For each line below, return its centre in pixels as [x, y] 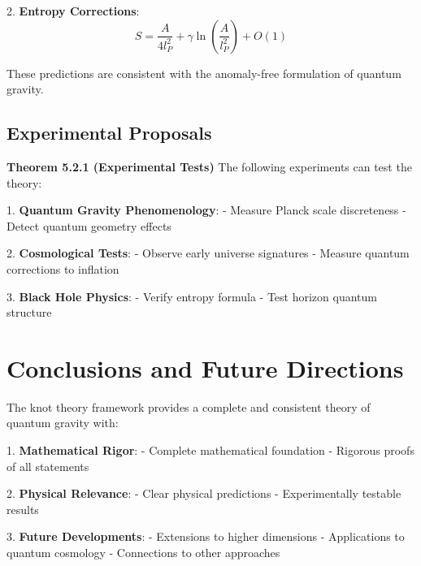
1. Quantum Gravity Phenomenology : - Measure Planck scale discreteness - [206, 210]
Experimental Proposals [109, 133]
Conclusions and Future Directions [205, 367]
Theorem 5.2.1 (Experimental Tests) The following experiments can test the [209, 166]
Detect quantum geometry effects [89, 225]
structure [29, 312]
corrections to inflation [63, 268]
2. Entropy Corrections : [73, 11]
